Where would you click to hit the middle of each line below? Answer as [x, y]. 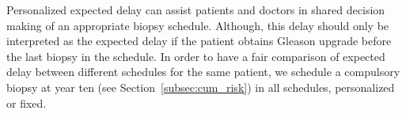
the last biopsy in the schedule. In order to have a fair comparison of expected [196, 56]
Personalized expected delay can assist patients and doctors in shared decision [196, 9]
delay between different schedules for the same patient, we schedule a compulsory [203, 72]
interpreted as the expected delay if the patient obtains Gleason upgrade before [199, 41]
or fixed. [27, 103]
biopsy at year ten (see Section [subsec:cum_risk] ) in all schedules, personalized [201, 87]
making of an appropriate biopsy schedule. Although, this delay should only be [198, 25]
